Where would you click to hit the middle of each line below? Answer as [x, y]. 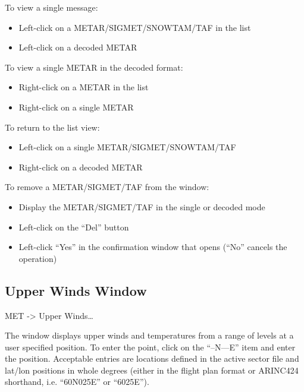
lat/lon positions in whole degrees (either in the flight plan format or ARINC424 [152, 370]
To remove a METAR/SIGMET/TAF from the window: [107, 187]
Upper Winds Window [76, 290]
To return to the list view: [52, 127]
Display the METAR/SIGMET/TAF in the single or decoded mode [142, 206]
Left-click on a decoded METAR [78, 47]
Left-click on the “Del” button [74, 227]
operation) [38, 258]
